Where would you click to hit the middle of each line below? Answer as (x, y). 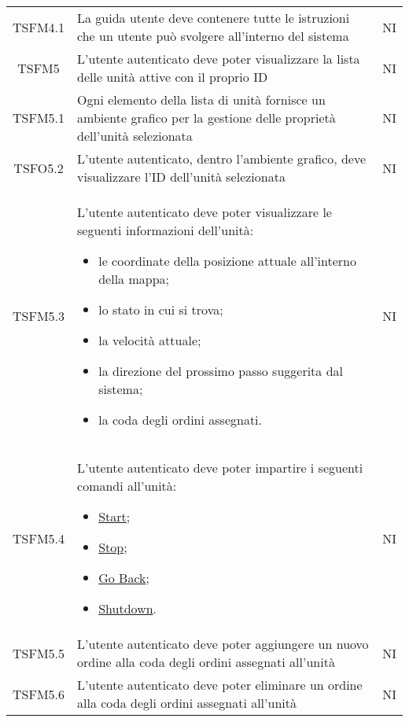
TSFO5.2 (39, 168)
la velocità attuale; (150, 340)
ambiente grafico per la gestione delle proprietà (206, 118)
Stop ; (113, 547)
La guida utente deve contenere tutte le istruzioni (214, 18)
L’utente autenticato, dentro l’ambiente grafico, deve (222, 158)
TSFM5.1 (39, 118)
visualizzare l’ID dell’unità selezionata (181, 177)
